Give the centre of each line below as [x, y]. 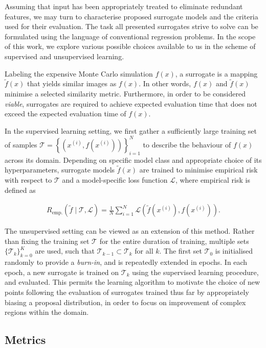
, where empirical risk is [213, 180]
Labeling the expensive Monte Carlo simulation [79, 73]
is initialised [234, 251]
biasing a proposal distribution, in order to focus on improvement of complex [125, 302]
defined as [20, 190]
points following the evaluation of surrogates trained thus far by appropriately [127, 292]
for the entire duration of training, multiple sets [174, 241]
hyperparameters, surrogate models [60, 170]
